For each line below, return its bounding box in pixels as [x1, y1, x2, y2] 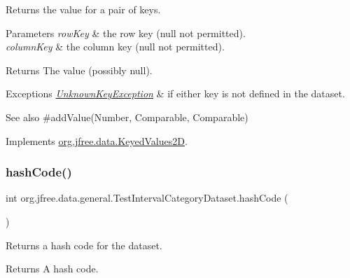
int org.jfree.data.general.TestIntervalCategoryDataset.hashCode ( [6, 190, 288, 205]
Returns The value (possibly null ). [6, 62, 153, 77]
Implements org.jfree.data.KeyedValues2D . [6, 133, 188, 148]
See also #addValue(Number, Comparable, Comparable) [6, 109, 248, 124]
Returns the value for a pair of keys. [6, 2, 161, 16]
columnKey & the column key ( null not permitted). [6, 39, 225, 54]
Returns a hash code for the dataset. [6, 237, 162, 252]
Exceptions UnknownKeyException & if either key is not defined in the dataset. [6, 86, 345, 101]
